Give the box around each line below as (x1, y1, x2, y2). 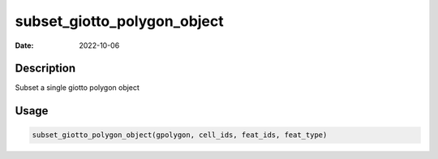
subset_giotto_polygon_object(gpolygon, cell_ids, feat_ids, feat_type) (32, 131, 328, 140)
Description (15, 62, 76, 75)
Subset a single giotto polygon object (15, 83, 140, 92)
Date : (15, 41, 34, 50)
